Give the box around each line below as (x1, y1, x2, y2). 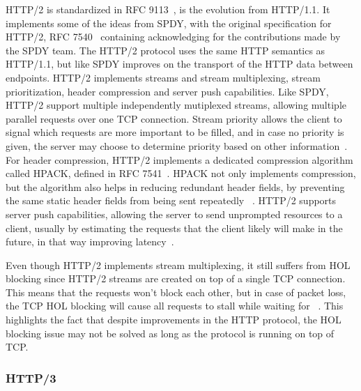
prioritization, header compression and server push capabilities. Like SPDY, (6, 84, 329, 98)
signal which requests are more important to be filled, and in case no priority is (6, 125, 344, 139)
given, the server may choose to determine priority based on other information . (6, 138, 348, 153)
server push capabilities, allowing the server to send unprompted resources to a (6, 206, 343, 221)
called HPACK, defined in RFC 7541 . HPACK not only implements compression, (6, 166, 356, 181)
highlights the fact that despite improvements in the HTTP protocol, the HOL (6, 312, 341, 327)
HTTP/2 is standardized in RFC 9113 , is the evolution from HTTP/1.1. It (6, 2, 330, 16)
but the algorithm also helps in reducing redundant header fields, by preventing (6, 179, 345, 194)
